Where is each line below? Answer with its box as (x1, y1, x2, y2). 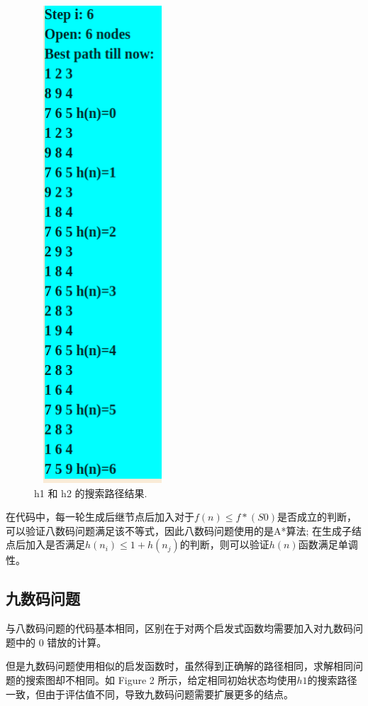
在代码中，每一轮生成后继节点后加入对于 (6, 509, 194, 524)
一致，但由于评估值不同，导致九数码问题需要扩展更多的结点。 (6, 686, 294, 701)
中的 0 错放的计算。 (15, 634, 107, 649)
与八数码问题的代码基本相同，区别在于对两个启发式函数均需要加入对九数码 (6, 621, 353, 636)
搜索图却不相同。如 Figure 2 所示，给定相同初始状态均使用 (25, 672, 297, 687)
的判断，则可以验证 (179, 537, 269, 552)
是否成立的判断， (277, 509, 357, 524)
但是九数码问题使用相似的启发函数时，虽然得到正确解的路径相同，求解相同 (6, 658, 353, 673)
